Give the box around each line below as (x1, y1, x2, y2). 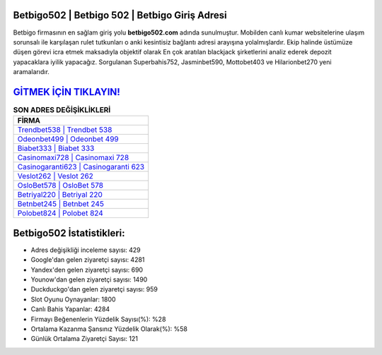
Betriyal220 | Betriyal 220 (17, 190, 103, 200)
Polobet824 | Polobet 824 (17, 208, 104, 218)
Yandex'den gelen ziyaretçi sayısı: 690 (30, 265, 144, 274)
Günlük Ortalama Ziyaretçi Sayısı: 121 (30, 335, 138, 343)
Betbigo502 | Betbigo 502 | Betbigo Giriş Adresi (13, 9, 227, 21)
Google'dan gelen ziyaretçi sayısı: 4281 (30, 255, 145, 264)
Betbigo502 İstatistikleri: (13, 227, 125, 239)
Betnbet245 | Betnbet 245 (17, 199, 104, 209)
